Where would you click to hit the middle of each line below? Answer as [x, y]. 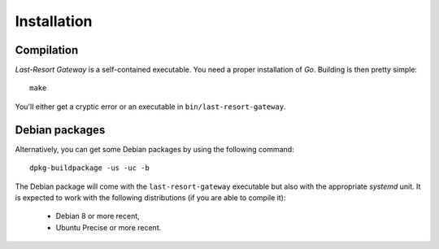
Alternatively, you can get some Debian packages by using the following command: [154, 149]
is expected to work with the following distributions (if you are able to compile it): [150, 197]
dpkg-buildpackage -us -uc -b [90, 168]
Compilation [47, 50]
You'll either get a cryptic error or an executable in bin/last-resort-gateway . [150, 107]
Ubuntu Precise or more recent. [109, 227]
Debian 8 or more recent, [98, 216]
